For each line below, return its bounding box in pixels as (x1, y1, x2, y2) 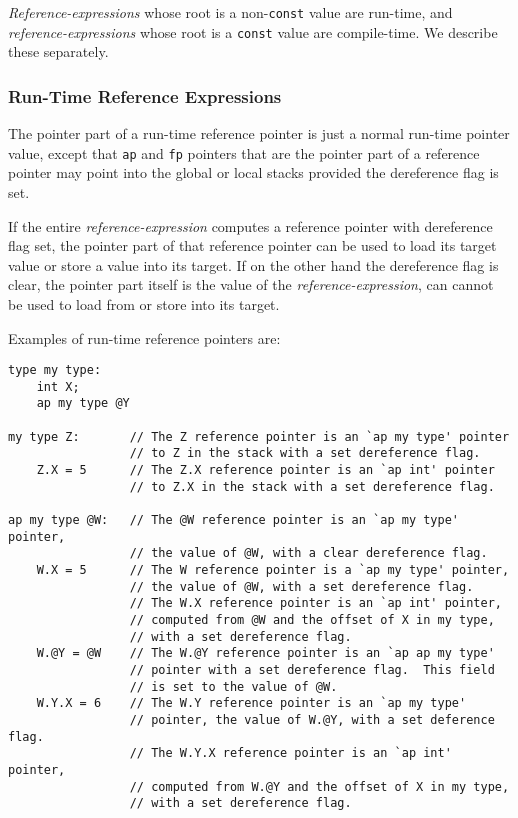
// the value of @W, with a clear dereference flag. (129, 546, 488, 561)
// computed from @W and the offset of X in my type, (129, 612, 495, 627)
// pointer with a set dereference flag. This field (129, 662, 495, 677)
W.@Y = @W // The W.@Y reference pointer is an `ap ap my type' (36, 646, 495, 661)
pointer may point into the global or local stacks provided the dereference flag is (8, 162, 499, 183)
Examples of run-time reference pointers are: (8, 327, 281, 348)
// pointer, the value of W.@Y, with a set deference (129, 712, 495, 727)
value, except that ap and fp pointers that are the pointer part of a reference (8, 142, 480, 163)
